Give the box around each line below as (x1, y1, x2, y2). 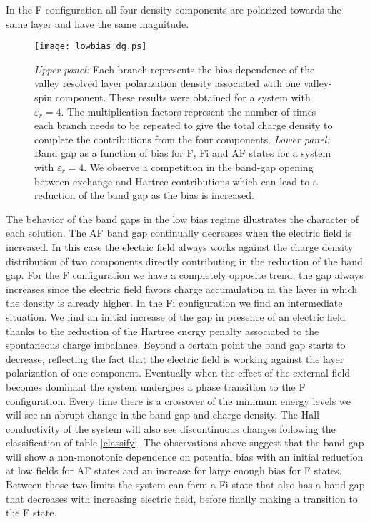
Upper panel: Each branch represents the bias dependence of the (34, 61, 315, 76)
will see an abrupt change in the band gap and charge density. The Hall (6, 407, 319, 422)
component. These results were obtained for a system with (55, 90, 311, 105)
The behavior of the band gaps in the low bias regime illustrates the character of (6, 211, 359, 226)
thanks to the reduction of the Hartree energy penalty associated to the (6, 323, 319, 338)
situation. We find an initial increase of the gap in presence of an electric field (6, 309, 346, 324)
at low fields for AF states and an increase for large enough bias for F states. (6, 463, 342, 478)
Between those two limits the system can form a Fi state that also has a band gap (6, 477, 365, 492)
